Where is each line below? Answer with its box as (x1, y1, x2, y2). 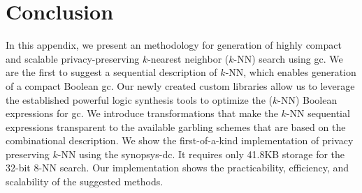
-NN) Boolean (277, 92, 338, 107)
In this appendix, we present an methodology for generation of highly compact (6, 38, 342, 52)
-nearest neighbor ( (147, 51, 229, 65)
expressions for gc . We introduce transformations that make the (6, 106, 278, 121)
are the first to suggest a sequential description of (6, 65, 217, 79)
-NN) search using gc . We (233, 51, 343, 65)
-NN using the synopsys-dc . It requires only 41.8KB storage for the (57, 146, 345, 161)
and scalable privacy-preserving (6, 51, 140, 65)
